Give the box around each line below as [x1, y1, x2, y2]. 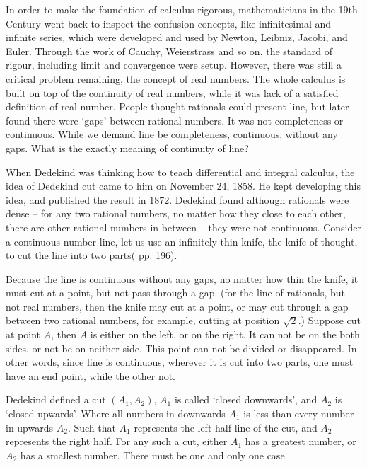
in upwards [6, 420, 54, 434]
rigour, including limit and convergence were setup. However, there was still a [6, 57, 342, 72]
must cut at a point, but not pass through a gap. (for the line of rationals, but [6, 285, 345, 300]
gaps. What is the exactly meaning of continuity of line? [6, 140, 249, 155]
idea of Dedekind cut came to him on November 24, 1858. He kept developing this [6, 178, 361, 193]
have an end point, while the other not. [6, 368, 176, 383]
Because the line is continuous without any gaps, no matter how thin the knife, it [6, 271, 359, 286]
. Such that [67, 420, 116, 434]
